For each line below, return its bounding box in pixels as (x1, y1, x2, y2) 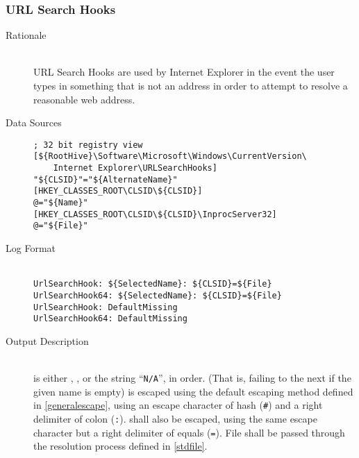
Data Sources (6, 115, 62, 130)
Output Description (6, 333, 89, 348)
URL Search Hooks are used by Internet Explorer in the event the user (33, 65, 335, 79)
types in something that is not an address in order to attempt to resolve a (33, 78, 348, 92)
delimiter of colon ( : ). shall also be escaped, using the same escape (33, 411, 317, 425)
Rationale (6, 28, 47, 42)
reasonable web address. (33, 92, 135, 106)
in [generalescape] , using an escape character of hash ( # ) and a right (33, 398, 323, 412)
